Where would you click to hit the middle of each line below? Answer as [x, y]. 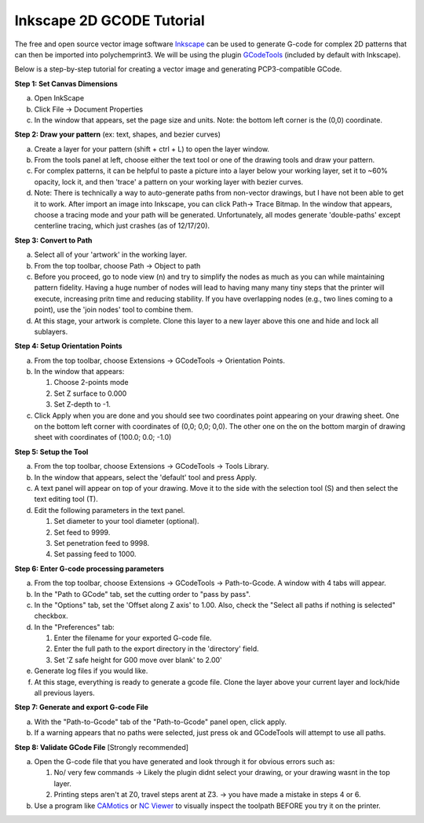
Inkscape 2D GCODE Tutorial [110, 20]
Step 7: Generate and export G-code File [81, 708]
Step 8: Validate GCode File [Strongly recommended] [101, 747]
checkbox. [51, 616]
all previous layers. [64, 693]
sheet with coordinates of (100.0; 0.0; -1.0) [103, 437]
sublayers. [51, 331]
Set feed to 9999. [82, 532]
